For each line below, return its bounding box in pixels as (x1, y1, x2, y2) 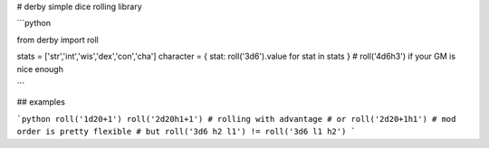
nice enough (16, 63, 63, 74)
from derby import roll (16, 34, 99, 45)
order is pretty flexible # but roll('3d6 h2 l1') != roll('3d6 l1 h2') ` (16, 126, 357, 137)
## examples (16, 97, 65, 107)
